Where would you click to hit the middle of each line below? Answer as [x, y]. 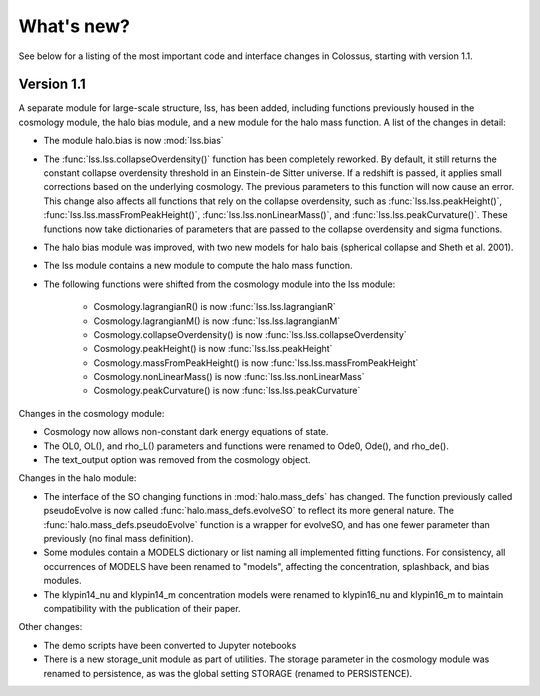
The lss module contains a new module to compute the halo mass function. [198, 266]
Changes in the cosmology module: [91, 413]
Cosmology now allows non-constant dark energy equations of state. [186, 432]
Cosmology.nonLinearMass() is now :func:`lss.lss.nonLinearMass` [229, 377]
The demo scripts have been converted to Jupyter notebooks [170, 645]
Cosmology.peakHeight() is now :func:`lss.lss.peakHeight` [213, 349]
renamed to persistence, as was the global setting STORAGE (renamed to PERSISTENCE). [228, 673]
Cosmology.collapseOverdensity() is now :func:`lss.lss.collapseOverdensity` [250, 334]
